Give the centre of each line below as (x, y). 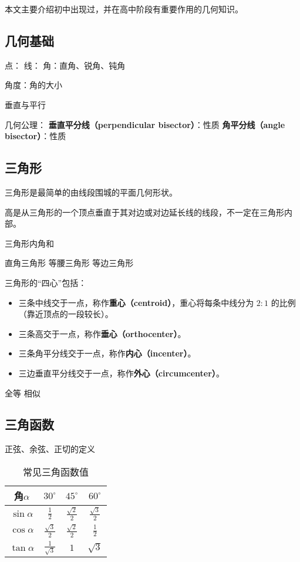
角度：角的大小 (33, 85)
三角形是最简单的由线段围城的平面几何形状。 (91, 192)
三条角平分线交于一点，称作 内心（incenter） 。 (107, 353)
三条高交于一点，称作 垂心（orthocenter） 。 (102, 333)
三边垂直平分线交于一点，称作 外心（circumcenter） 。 (121, 373)
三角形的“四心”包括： (46, 282)
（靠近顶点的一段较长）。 (66, 314)
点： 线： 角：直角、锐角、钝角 (65, 65)
